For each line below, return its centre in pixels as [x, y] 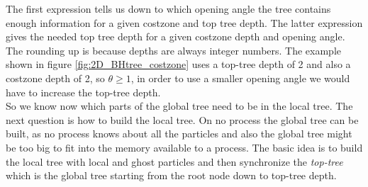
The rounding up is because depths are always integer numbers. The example [174, 50]
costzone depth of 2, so [55, 78]
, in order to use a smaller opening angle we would [240, 78]
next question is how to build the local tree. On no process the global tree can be [182, 119]
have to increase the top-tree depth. [83, 92]
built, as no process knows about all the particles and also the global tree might [179, 134]
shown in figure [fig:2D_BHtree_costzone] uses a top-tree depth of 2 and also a [178, 64]
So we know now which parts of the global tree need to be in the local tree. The [179, 106]
